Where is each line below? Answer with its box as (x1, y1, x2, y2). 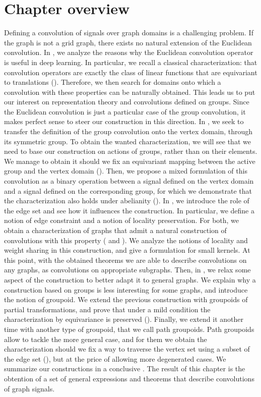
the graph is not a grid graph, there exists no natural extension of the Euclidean (4, 37, 252, 47)
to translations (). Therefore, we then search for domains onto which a (4, 77, 221, 87)
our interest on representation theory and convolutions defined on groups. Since (4, 96, 249, 107)
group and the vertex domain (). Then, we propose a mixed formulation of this (4, 165, 247, 176)
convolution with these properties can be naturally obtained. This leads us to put (4, 86, 255, 97)
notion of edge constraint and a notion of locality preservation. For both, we (4, 215, 239, 225)
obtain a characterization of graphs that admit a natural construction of (4, 225, 227, 235)
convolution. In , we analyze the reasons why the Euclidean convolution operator (4, 47, 253, 58)
